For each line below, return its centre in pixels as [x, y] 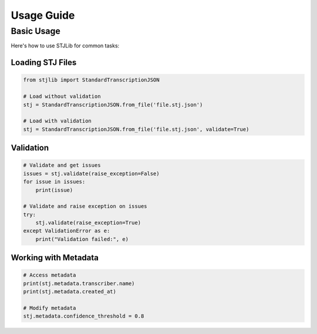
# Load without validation [62, 96]
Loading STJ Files [44, 62]
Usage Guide [43, 15]
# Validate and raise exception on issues [85, 206]
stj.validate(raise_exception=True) [88, 223]
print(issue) [54, 190]
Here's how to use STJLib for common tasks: [65, 46]
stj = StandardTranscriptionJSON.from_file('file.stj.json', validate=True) [136, 129]
